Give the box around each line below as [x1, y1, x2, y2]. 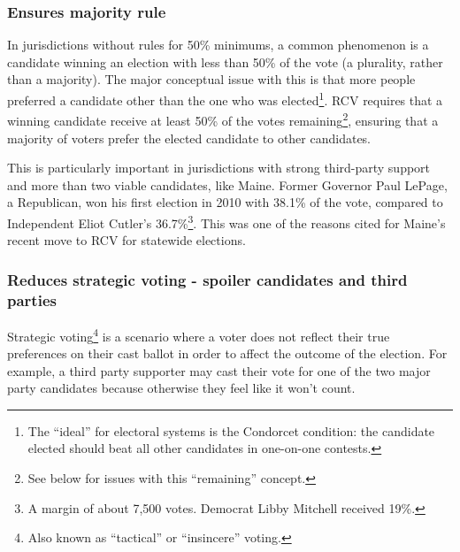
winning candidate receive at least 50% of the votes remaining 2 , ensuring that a [7, 109, 439, 129]
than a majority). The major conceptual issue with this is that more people [7, 70, 416, 88]
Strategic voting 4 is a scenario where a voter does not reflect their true [7, 324, 390, 345]
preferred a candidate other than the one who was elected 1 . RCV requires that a [7, 88, 443, 109]
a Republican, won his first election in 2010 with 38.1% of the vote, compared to [7, 193, 443, 211]
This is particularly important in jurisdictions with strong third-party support [7, 158, 431, 177]
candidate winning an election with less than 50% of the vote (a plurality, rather [7, 52, 443, 71]
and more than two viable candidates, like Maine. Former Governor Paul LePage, [7, 175, 448, 194]
